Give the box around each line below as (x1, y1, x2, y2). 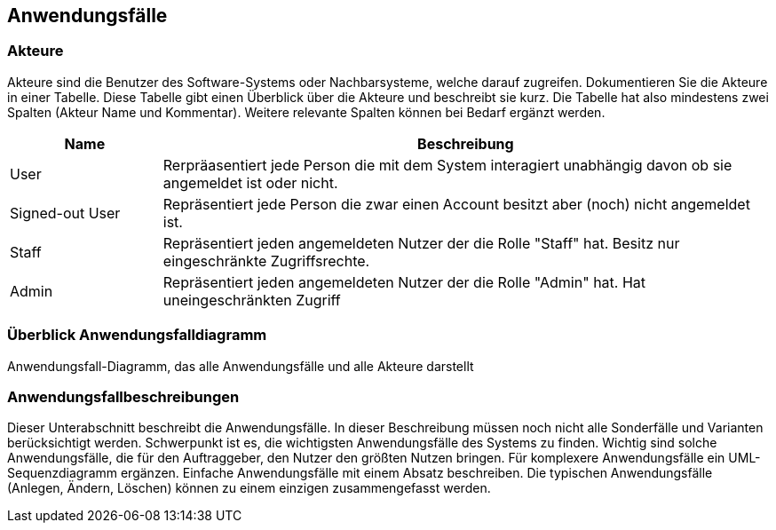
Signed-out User (10, 203, 121, 222)
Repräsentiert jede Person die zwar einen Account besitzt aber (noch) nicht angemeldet (162, 194, 750, 213)
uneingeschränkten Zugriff (162, 290, 341, 309)
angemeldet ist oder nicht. (162, 173, 338, 192)
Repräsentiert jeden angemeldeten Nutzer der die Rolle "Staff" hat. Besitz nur (162, 233, 680, 252)
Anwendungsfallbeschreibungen (7, 387, 240, 406)
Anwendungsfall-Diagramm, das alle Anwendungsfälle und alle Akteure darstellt (7, 358, 474, 374)
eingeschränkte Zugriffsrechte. (162, 251, 370, 270)
